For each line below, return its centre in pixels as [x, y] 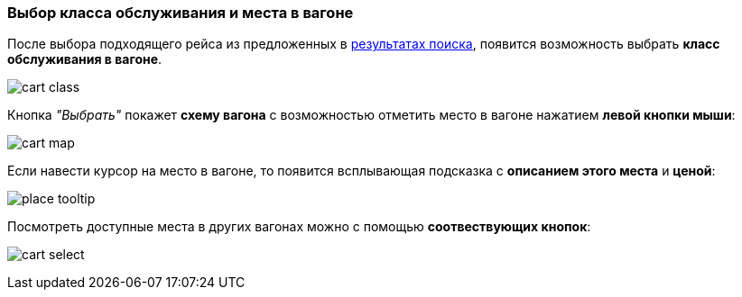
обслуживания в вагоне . [85, 59]
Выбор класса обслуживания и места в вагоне [181, 13]
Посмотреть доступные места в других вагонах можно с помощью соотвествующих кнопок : [299, 227]
